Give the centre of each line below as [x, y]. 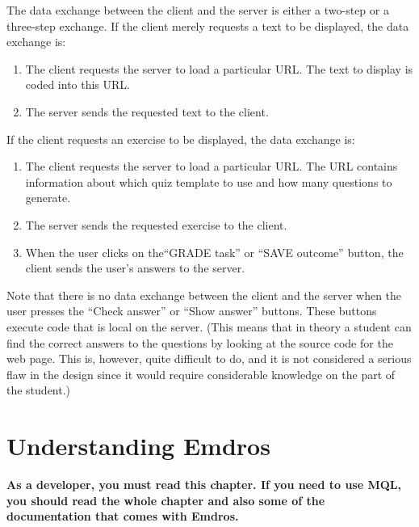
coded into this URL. [78, 84]
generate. [48, 198]
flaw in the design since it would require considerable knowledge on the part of [201, 374]
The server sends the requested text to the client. [147, 111]
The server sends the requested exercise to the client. [156, 224]
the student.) [39, 390]
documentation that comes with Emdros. [123, 516]
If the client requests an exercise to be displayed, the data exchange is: [181, 139]
